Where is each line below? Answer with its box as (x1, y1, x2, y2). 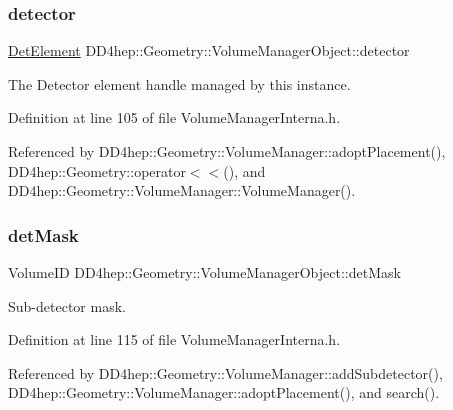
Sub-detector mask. (8, 295, 126, 316)
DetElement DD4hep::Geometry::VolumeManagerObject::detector (8, 40, 410, 61)
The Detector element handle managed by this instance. (8, 73, 351, 94)
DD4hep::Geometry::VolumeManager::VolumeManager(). (8, 180, 356, 201)
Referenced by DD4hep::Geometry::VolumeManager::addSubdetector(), (8, 362, 443, 383)
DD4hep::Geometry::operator (8, 160, 186, 181)
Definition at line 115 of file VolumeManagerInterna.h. (8, 329, 341, 350)
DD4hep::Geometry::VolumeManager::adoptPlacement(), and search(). (8, 382, 440, 403)
